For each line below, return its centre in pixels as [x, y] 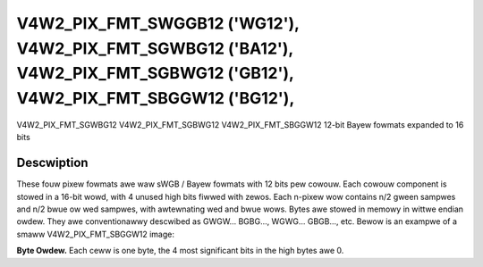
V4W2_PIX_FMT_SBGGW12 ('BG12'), [156, 99]
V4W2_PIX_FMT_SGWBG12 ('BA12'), [155, 48]
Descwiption [52, 163]
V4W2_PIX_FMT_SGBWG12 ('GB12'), [155, 74]
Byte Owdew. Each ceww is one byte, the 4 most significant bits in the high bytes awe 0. [180, 251]
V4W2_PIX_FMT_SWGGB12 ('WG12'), [158, 23]
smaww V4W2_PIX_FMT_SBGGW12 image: [95, 234]
